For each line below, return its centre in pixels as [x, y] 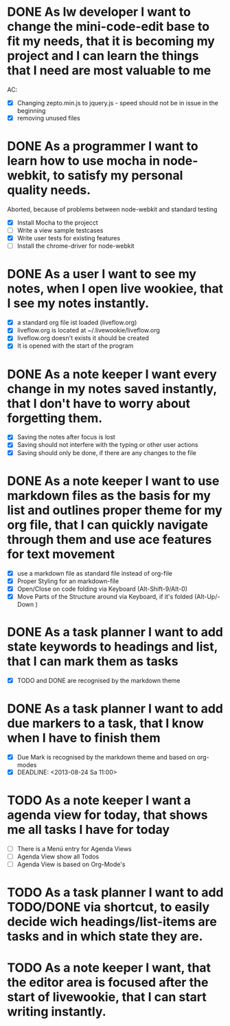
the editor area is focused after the [108, 983]
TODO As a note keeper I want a [99, 800]
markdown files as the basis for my [109, 495]
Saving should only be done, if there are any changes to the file [107, 452]
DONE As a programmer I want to [103, 146]
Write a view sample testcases [60, 231]
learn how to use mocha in [83, 161]
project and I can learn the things [103, 56]
